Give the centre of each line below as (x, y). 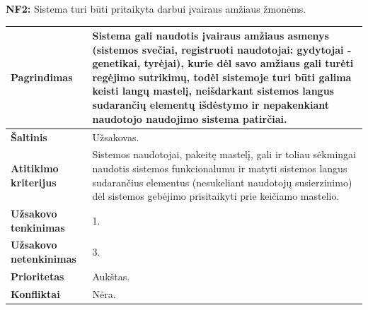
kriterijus (34, 182)
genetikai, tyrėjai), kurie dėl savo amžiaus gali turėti (223, 63)
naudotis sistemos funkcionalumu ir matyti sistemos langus (220, 168)
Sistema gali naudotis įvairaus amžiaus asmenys (211, 36)
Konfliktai (35, 293)
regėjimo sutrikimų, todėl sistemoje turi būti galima (222, 77)
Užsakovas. (116, 137)
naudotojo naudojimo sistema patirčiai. (190, 118)
